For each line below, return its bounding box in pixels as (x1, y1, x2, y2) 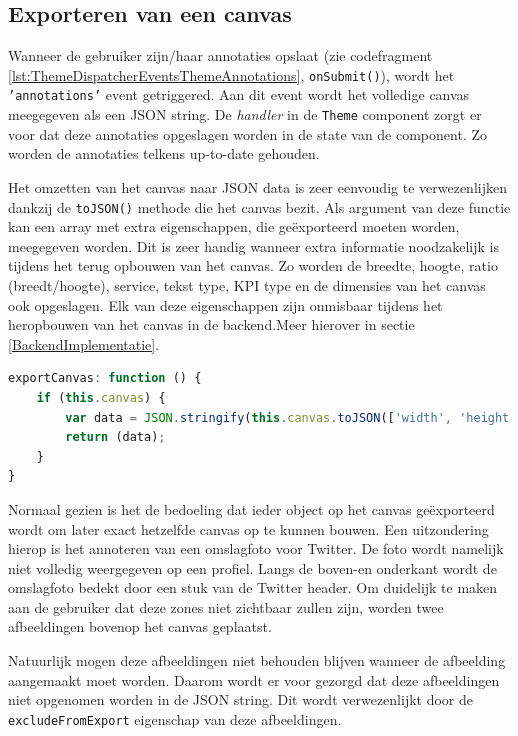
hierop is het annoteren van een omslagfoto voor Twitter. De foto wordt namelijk (8, 538, 504, 559)
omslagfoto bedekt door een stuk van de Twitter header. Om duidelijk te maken (8, 577, 498, 598)
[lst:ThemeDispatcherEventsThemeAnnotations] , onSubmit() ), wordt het (8, 64, 455, 85)
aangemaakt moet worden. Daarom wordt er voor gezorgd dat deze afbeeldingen (8, 669, 500, 690)
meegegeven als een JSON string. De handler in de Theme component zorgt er (8, 104, 482, 125)
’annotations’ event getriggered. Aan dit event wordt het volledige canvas (8, 84, 470, 105)
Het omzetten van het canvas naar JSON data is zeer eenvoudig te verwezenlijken (8, 176, 507, 197)
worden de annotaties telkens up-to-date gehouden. (8, 143, 320, 164)
